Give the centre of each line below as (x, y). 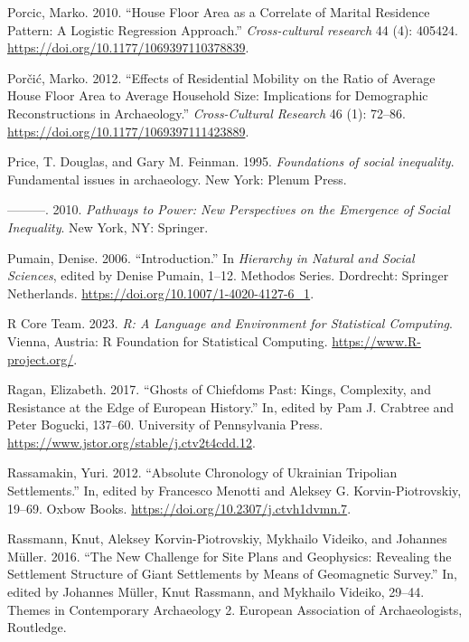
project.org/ (41, 359)
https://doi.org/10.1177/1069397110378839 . (128, 47)
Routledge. (37, 627)
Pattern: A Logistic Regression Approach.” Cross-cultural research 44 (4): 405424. (233, 29)
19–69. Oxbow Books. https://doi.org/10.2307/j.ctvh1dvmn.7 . (179, 508)
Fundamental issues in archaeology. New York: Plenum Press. (177, 179)
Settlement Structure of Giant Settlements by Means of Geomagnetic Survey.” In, (232, 574)
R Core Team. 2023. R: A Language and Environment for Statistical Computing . (230, 323)
